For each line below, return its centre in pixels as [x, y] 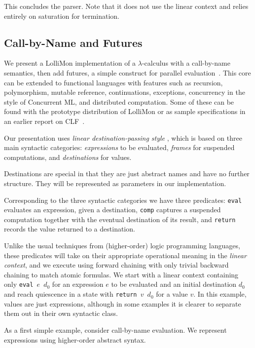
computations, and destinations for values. [68, 157]
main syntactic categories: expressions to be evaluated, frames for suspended [119, 147]
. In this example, [220, 294]
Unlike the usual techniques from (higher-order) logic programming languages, [122, 246]
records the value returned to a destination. [70, 229]
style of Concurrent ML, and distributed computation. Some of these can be [119, 101]
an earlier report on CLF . [44, 121]
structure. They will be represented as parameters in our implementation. [115, 183]
